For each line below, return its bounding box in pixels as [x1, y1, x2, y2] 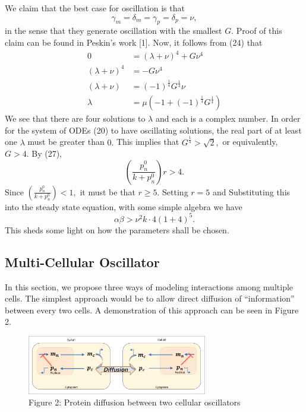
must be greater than [27, 135, 105, 148]
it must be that [80, 185, 135, 198]
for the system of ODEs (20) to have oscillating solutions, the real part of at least [5, 123, 302, 136]
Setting [162, 185, 188, 198]
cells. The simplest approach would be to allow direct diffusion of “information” [5, 292, 295, 305]
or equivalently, [222, 135, 278, 148]
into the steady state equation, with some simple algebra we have [5, 200, 242, 213]
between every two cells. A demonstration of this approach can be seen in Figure [5, 303, 299, 316]
